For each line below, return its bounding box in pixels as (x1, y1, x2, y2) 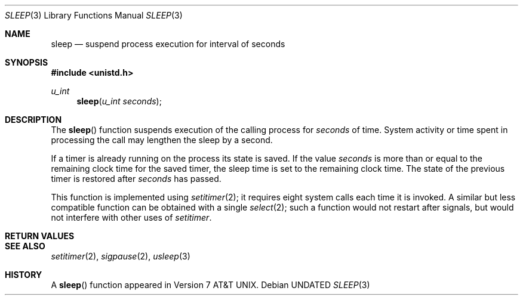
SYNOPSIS (5, 57, 48, 67)
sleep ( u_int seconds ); (76, 96, 162, 106)
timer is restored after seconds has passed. (51, 174, 221, 184)
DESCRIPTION (5, 115, 62, 125)
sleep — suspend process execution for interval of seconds (51, 39, 285, 49)
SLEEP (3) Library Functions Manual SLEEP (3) (5, 10, 183, 20)
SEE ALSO (5, 241, 45, 251)
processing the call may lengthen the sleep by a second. (51, 135, 273, 145)
